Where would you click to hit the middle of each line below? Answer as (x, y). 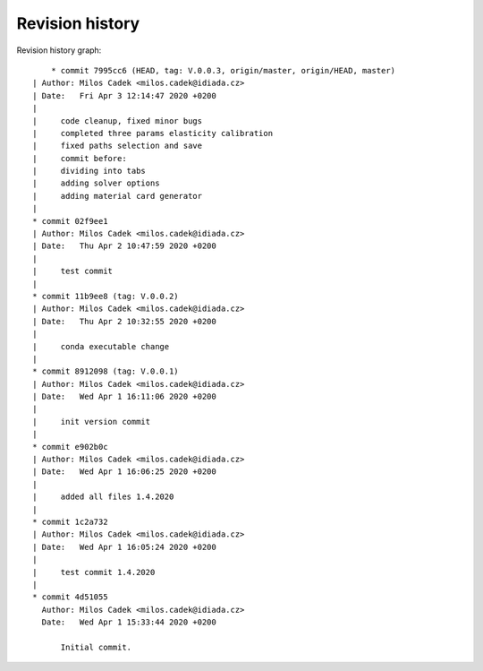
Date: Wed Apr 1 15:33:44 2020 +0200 (129, 622)
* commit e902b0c (70, 447)
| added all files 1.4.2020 (103, 497)
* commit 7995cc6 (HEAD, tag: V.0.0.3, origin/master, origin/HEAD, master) (223, 70)
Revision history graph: (59, 50)
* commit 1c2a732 (70, 522)
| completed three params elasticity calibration (153, 133)
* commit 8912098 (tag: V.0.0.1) (106, 371)
